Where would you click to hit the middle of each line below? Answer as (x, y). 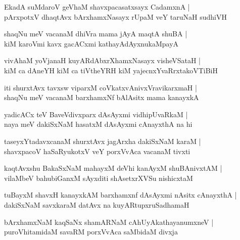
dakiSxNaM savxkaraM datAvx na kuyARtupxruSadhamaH (97, 204)
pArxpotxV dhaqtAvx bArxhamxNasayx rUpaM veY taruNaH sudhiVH (115, 16)
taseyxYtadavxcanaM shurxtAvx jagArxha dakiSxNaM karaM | (103, 141)
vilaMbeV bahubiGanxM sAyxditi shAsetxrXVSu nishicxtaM (99, 178)
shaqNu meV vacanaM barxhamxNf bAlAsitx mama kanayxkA (102, 97)
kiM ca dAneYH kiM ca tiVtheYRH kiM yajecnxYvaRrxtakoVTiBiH (111, 70)
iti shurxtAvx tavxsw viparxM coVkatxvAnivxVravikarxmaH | (101, 87)
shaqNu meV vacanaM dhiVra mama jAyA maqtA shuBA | (96, 34)
